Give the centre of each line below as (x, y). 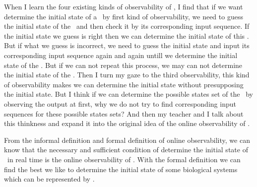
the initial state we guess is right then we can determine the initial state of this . (127, 35)
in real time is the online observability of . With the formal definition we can (124, 159)
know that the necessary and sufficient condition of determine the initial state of (126, 150)
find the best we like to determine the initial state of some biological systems (121, 169)
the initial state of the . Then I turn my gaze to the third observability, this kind (127, 75)
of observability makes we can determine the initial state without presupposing (124, 84)
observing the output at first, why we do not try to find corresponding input (120, 103)
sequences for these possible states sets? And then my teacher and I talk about (124, 113)
